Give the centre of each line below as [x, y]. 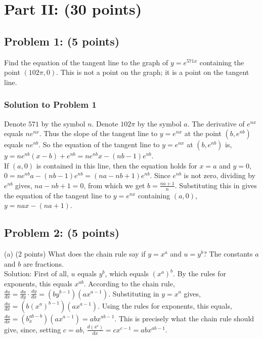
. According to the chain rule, [129, 283]
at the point [203, 133]
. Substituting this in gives [216, 185]
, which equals [127, 273]
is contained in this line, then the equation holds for [117, 165]
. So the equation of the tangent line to [99, 144]
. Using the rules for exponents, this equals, [165, 305]
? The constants [228, 254]
